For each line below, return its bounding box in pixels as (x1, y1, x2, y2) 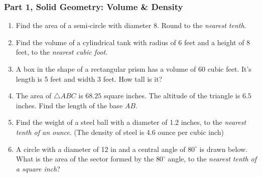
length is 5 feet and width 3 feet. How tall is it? (16, 73, 163, 84)
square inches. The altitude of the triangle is (103, 90, 240, 101)
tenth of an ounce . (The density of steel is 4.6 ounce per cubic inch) (16, 126, 224, 137)
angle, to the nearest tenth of (168, 153, 257, 164)
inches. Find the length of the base (16, 100, 123, 110)
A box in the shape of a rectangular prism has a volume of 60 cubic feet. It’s (16, 64, 251, 74)
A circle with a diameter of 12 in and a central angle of (16, 143, 186, 154)
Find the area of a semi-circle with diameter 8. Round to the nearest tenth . (16, 20, 246, 31)
